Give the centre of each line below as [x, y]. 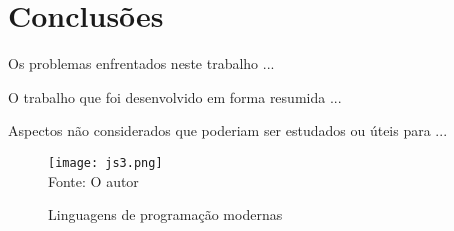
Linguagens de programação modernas [165, 214]
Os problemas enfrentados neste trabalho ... [141, 63]
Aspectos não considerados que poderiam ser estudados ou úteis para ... [228, 130]
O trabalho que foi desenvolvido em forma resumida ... [175, 96]
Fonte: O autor [93, 180]
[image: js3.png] [105, 162]
